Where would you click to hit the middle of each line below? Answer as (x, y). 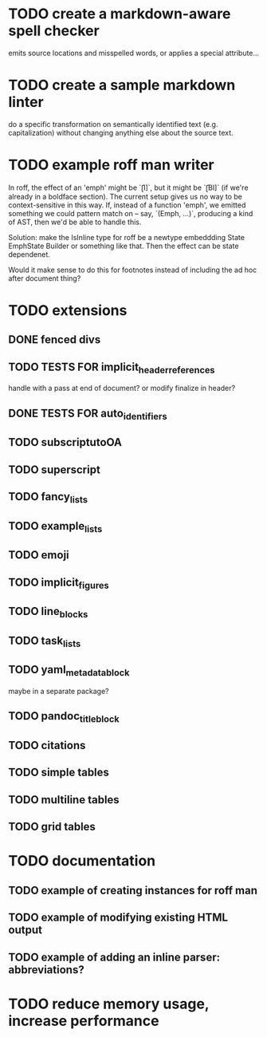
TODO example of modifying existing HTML (118, 918)
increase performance (84, 1021)
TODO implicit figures (59, 583)
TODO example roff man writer (111, 165)
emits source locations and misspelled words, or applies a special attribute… (134, 53)
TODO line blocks (48, 613)
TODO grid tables (52, 827)
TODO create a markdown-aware (120, 14)
